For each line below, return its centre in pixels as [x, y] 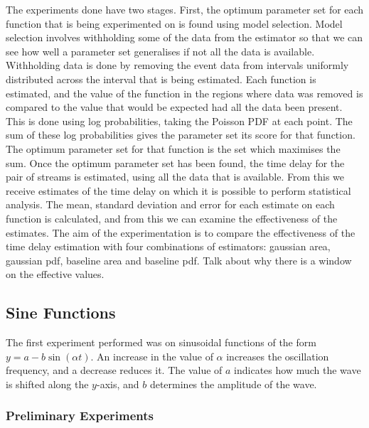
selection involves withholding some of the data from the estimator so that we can [184, 37]
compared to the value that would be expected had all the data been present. [174, 107]
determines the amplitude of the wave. [233, 384]
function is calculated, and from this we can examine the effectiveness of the [172, 218]
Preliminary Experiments [80, 416]
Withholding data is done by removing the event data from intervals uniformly [177, 65]
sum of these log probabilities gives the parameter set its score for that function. [181, 135]
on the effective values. [55, 274]
